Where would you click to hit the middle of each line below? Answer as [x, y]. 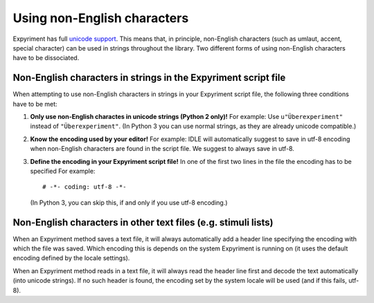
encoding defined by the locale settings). [71, 258]
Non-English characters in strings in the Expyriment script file [149, 78]
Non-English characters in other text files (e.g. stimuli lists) [143, 222]
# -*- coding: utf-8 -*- [84, 187]
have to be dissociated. [46, 58]
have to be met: [35, 104]
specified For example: [63, 171]
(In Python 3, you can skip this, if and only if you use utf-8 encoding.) [129, 202]
